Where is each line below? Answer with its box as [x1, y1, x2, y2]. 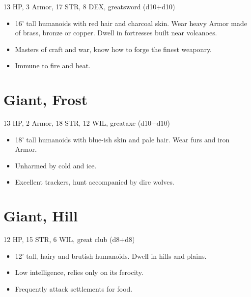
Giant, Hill [3, 206, 78, 226]
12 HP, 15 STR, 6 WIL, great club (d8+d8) [3, 234, 135, 244]
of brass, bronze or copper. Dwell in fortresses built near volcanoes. [15, 27, 217, 38]
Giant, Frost [3, 89, 88, 109]
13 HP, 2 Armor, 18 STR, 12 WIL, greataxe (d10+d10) [3, 118, 170, 128]
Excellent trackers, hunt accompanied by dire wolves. [15, 177, 174, 187]
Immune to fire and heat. [15, 60, 91, 71]
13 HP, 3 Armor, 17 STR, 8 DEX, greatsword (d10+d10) [3, 1, 175, 11]
